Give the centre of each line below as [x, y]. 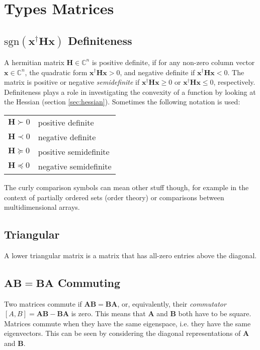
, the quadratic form [56, 72]
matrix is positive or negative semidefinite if [72, 82]
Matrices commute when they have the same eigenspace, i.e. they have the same [127, 323]
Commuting [89, 282]
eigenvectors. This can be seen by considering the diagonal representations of [122, 333]
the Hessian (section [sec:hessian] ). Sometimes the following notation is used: [122, 102]
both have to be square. [215, 313]
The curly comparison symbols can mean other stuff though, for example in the [126, 187]
